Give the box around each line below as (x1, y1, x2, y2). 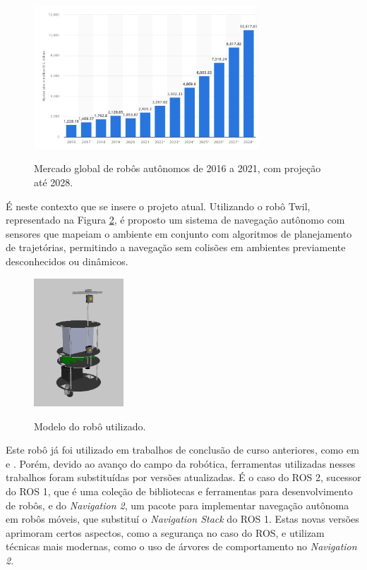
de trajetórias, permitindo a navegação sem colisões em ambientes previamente (6, 240, 346, 255)
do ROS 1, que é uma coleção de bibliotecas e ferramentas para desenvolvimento (6, 483, 353, 498)
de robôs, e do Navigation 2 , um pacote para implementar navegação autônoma (6, 497, 349, 512)
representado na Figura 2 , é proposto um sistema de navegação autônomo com (6, 212, 345, 227)
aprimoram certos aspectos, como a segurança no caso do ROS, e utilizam (6, 525, 325, 540)
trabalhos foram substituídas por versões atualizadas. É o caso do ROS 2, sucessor (6, 470, 361, 485)
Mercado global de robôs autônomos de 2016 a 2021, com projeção (34, 161, 321, 176)
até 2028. (34, 174, 73, 189)
